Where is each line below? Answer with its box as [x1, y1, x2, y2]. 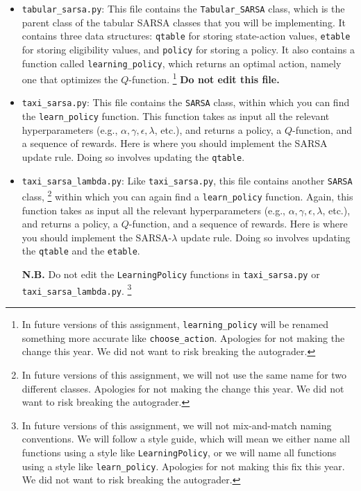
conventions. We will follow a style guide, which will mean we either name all [22, 431, 351, 446]
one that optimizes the [22, 71, 118, 86]
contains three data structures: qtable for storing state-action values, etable [22, 28, 351, 43]
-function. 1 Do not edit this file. [128, 70, 280, 86]
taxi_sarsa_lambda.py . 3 [22, 281, 132, 298]
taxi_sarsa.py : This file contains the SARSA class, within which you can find [22, 95, 350, 110]
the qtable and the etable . [22, 243, 140, 258]
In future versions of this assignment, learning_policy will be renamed [22, 317, 328, 331]
